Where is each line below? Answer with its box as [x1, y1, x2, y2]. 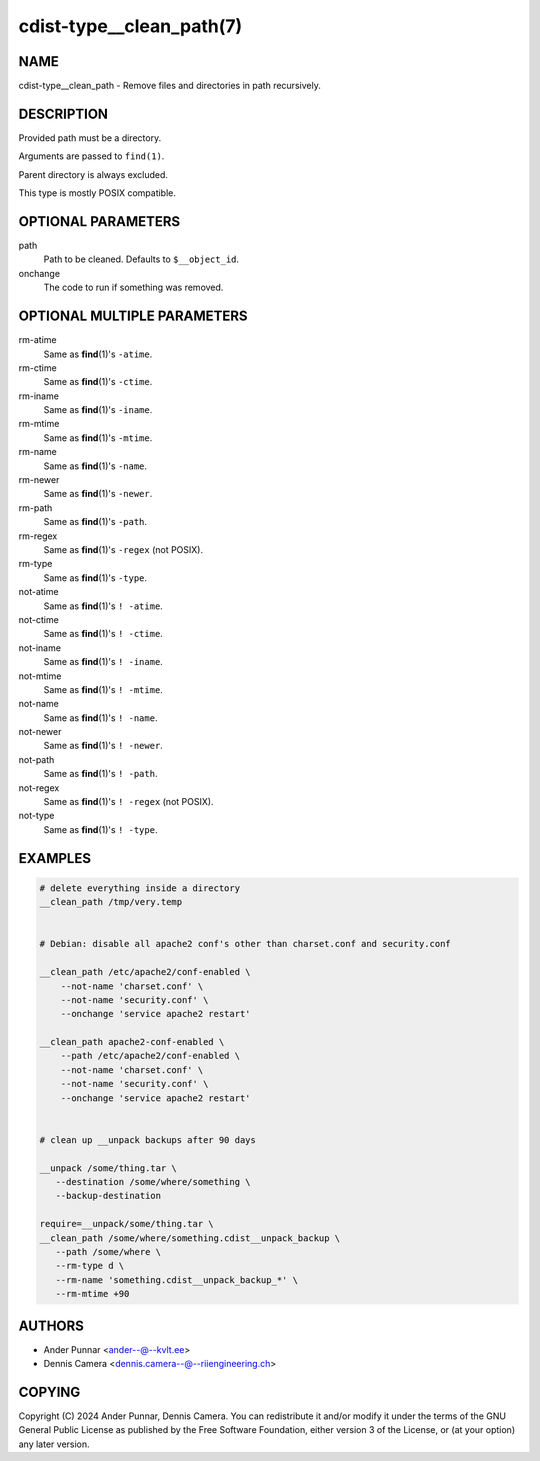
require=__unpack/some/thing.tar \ [39, 1218, 214, 1230]
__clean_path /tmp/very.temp [39, 896, 183, 908]
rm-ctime [18, 361, 57, 374]
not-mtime [18, 670, 62, 682]
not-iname [18, 641, 62, 654]
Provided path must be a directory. [18, 131, 162, 144]
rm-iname [18, 390, 60, 402]
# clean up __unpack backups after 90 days [39, 1134, 257, 1145]
